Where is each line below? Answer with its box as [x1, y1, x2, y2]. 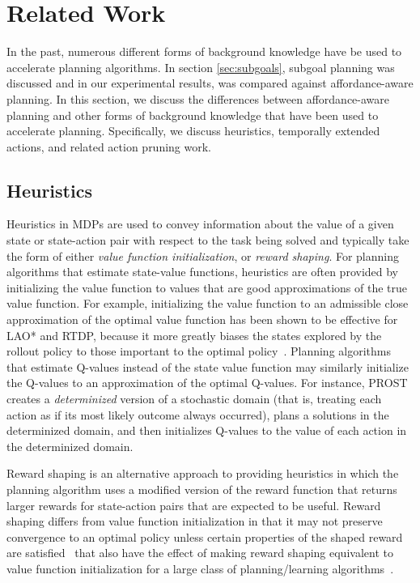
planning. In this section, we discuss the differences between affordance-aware [6, 90, 390, 107]
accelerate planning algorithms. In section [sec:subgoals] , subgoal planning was [6, 58, 395, 75]
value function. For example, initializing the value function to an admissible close [6, 295, 409, 312]
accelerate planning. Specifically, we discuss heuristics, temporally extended [6, 122, 380, 139]
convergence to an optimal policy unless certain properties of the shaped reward [6, 528, 403, 545]
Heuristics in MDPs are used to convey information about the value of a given [6, 215, 394, 232]
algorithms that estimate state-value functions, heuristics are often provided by [6, 263, 399, 280]
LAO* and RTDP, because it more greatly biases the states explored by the [6, 326, 382, 343]
